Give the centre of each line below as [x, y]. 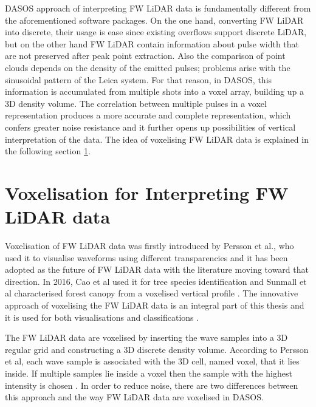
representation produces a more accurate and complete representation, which [148, 115]
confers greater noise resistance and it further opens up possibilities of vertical [150, 127]
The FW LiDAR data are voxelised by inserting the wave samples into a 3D [146, 337]
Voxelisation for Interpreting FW [147, 192]
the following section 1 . [48, 151]
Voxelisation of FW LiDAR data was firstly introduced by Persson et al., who [149, 246]
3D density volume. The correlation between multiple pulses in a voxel [136, 103]
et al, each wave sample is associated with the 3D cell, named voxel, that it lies [152, 361]
